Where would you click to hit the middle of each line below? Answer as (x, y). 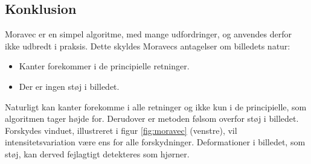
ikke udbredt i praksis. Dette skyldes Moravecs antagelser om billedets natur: (148, 46)
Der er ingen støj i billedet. (69, 86)
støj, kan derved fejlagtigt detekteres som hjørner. (97, 153)
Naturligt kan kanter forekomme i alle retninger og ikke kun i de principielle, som (156, 106)
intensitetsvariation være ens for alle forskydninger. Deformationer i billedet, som (155, 142)
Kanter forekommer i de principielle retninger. (104, 66)
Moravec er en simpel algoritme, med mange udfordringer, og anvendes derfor (148, 34)
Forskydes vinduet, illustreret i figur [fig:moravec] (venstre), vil (121, 130)
